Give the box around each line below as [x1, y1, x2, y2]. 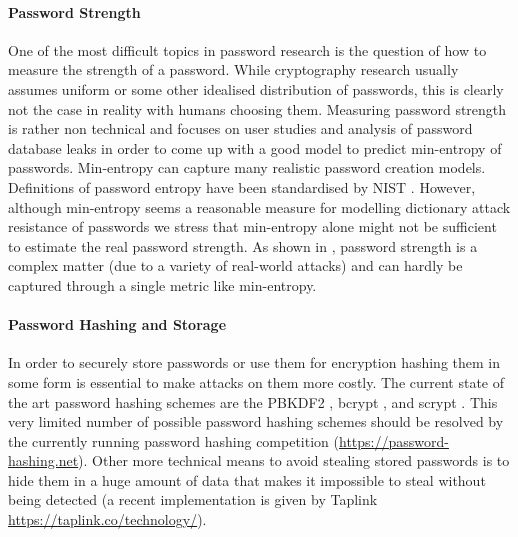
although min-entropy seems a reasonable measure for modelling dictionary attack [8, 196, 511, 217]
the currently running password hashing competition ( [8, 430, 339, 451]
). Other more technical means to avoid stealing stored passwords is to [78, 450, 510, 471]
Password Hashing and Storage [8, 314, 227, 335]
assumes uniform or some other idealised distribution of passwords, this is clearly [8, 78, 504, 99]
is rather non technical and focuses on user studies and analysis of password [8, 118, 473, 139]
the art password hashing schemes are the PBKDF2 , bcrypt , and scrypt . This [8, 391, 498, 412]
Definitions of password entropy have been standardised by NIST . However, [8, 176, 476, 197]
